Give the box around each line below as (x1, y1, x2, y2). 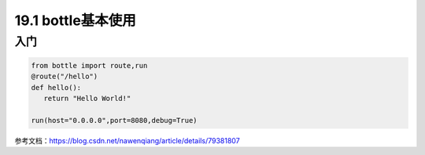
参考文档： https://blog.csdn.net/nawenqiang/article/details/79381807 (14, 135, 240, 145)
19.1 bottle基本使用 (14, 12, 137, 29)
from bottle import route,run (31, 61, 148, 70)
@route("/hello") (31, 72, 98, 81)
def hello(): (31, 83, 82, 92)
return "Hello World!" (43, 94, 131, 103)
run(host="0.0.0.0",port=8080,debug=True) (31, 116, 198, 124)
